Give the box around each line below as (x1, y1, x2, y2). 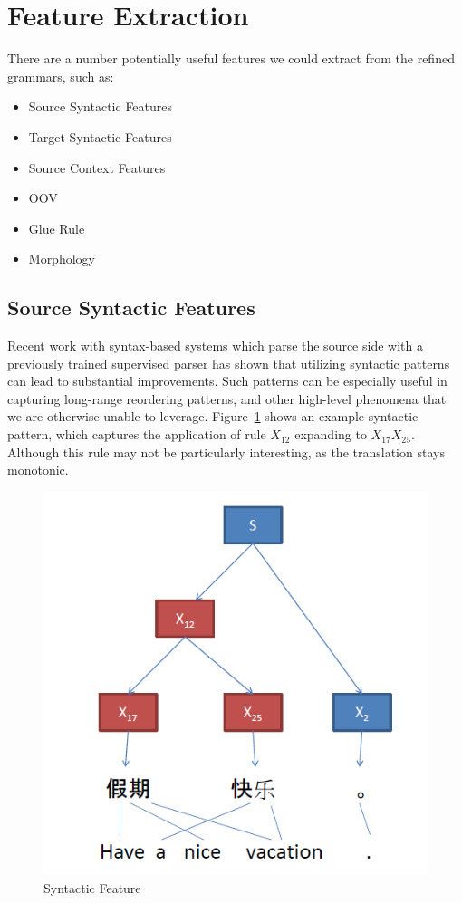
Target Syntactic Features (28, 127, 172, 146)
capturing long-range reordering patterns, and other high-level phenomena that (7, 389, 447, 408)
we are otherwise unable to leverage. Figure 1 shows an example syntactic (7, 407, 419, 426)
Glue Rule (28, 218, 85, 237)
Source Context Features (28, 158, 166, 177)
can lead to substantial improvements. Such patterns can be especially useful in (7, 371, 448, 390)
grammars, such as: (7, 66, 114, 85)
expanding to (294, 425, 367, 444)
